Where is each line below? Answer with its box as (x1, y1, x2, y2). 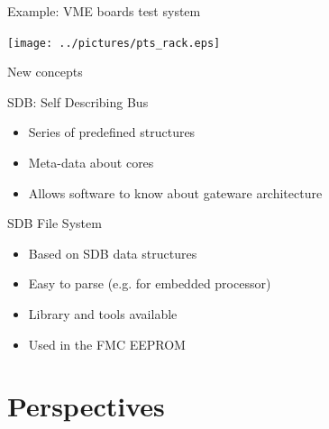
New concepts (7, 62, 83, 81)
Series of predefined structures (28, 123, 196, 141)
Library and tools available (28, 305, 178, 323)
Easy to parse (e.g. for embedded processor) (28, 274, 271, 293)
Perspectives (7, 388, 165, 424)
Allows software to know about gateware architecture (28, 183, 323, 202)
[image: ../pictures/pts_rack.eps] (7, 36, 221, 50)
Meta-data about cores (28, 153, 154, 172)
